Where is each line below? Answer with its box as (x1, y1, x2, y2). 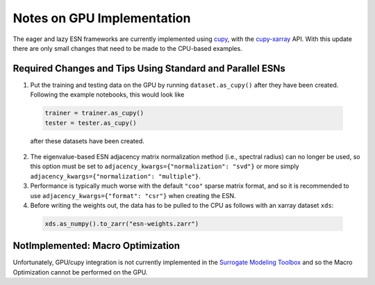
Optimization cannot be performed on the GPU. (12, 268, 148, 276)
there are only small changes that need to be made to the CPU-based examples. (12, 44, 242, 52)
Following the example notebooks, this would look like (30, 90, 185, 99)
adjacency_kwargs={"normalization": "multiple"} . (30, 172, 201, 180)
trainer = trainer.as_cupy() (44, 109, 144, 117)
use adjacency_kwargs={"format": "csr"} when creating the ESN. (30, 191, 236, 199)
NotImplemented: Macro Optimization (12, 240, 181, 252)
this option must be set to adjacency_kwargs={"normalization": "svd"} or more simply (30, 162, 299, 170)
